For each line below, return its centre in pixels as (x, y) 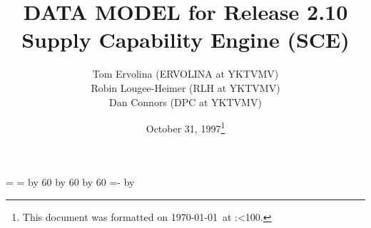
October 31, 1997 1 (185, 127)
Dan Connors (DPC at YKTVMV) (185, 102)
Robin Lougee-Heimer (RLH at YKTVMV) (185, 87)
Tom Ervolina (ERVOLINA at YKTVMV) (185, 74)
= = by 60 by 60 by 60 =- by (70, 182)
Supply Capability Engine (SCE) (185, 40)
